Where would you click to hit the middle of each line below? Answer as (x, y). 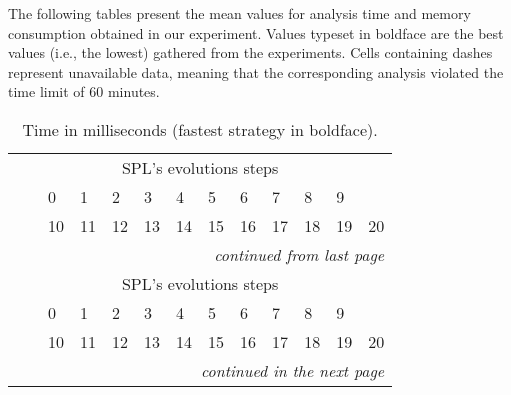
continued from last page (299, 254)
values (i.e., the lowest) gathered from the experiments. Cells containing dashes (250, 52)
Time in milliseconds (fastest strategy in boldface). (200, 129)
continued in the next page (292, 370)
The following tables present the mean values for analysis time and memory (239, 13)
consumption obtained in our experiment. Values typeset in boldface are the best (256, 32)
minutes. (133, 91)
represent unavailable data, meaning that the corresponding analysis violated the (256, 71)
